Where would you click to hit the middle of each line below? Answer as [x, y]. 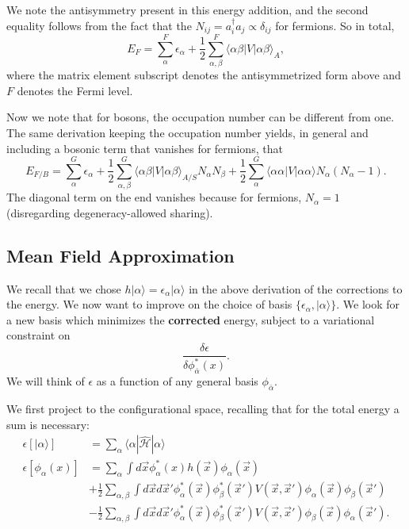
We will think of [46, 381]
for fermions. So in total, [335, 25]
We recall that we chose [64, 288]
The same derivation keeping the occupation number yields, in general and [187, 132]
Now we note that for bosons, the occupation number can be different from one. [201, 117]
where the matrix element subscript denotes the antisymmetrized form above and [204, 75]
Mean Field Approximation [120, 255]
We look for [371, 304]
